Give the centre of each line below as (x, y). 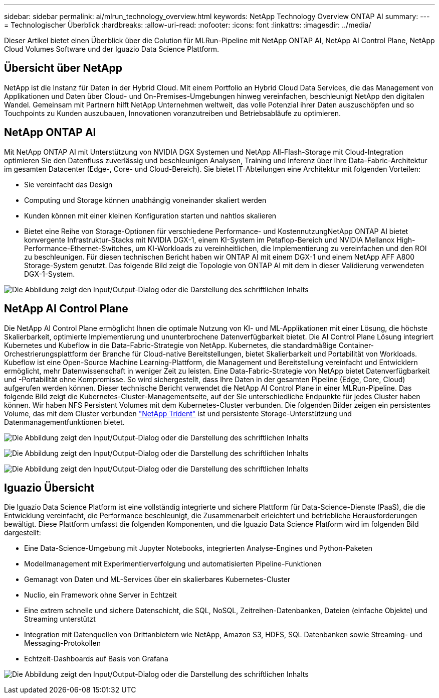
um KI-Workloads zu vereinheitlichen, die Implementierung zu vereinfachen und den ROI (281, 248)
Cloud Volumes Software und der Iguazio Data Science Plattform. (112, 49)
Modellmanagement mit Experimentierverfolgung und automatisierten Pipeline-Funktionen (173, 564)
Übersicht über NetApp (63, 68)
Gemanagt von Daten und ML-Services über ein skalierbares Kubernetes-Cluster (157, 579)
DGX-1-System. (50, 274)
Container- (356, 345)
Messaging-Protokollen (62, 643)
